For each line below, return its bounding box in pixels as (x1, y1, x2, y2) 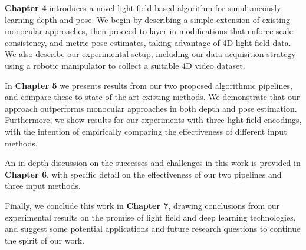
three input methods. (5, 179, 81, 192)
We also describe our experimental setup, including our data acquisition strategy (5, 48, 296, 60)
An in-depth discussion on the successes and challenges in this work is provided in (5, 156, 301, 169)
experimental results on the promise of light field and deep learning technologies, (5, 211, 296, 223)
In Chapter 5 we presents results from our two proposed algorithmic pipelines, (5, 79, 292, 91)
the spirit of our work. (5, 234, 85, 246)
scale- (276, 25, 296, 37)
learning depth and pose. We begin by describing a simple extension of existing (5, 13, 290, 25)
